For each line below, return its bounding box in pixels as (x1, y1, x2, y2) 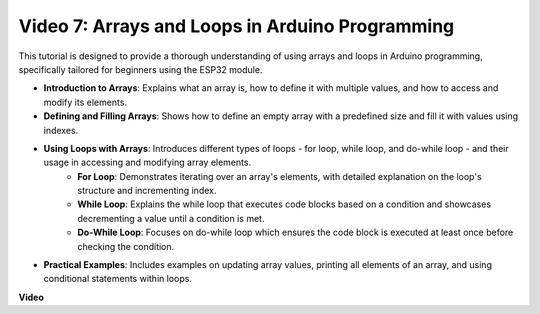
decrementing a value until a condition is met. (77, 212, 265, 224)
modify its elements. (43, 96, 128, 108)
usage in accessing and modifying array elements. (43, 156, 252, 169)
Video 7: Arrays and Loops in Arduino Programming (18, 15, 455, 37)
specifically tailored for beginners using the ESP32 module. (18, 63, 263, 75)
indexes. (43, 124, 79, 136)
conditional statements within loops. (43, 273, 192, 285)
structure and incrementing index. (77, 185, 217, 197)
